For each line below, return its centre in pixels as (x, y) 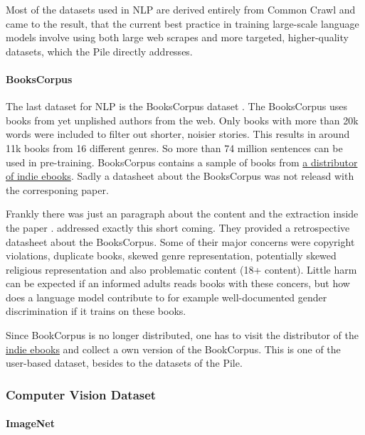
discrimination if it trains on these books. (96, 311)
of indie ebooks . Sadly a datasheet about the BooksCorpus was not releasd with (180, 176)
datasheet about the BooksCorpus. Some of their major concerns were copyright (180, 241)
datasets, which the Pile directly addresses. (99, 51)
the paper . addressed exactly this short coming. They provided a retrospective (178, 227)
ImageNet (31, 423)
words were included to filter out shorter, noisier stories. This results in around (178, 134)
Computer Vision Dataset (81, 394)
